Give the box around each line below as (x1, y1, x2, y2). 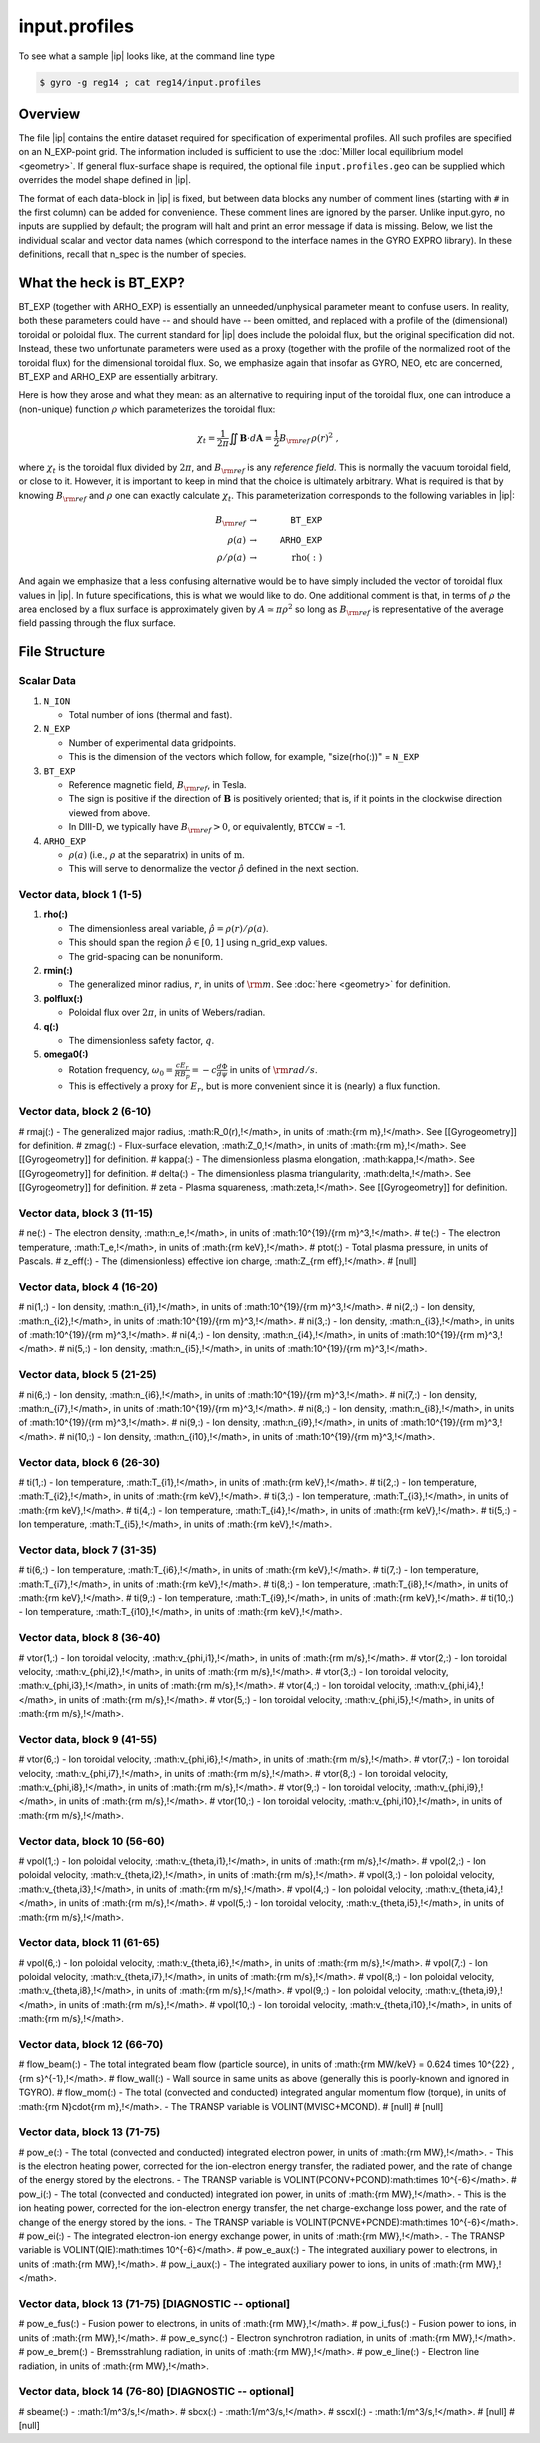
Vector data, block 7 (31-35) (18, 1543, 157, 1557)
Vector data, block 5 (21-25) (18, 1368, 157, 1382)
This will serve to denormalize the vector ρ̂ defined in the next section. (68, 863, 359, 875)
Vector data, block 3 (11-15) (18, 1206, 154, 1220)
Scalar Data (18, 674, 77, 688)
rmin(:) (43, 965, 74, 977)
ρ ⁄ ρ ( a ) (216, 551, 247, 563)
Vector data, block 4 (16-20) (18, 1280, 159, 1294)
